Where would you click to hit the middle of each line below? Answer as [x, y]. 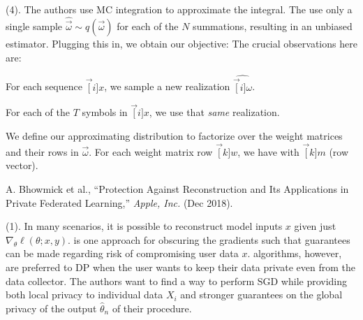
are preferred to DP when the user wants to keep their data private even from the [180, 267]
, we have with [268, 151]
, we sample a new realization [167, 86]
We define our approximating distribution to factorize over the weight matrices [174, 136]
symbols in [105, 112]
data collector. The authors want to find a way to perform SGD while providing [177, 281]
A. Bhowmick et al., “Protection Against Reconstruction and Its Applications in [177, 189]
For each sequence [44, 86]
